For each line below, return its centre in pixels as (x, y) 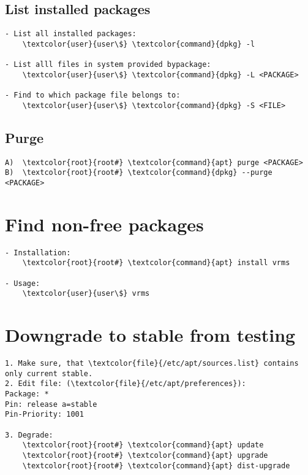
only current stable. (49, 373)
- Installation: (38, 253)
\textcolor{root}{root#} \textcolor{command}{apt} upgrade (145, 456)
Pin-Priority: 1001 (44, 415)
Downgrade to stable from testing (150, 335)
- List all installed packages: (71, 34)
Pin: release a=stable (51, 404)
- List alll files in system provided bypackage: (108, 65)
